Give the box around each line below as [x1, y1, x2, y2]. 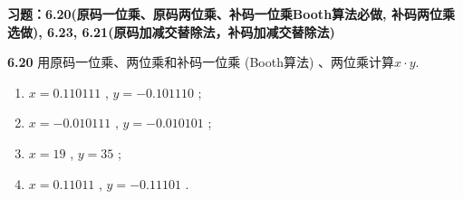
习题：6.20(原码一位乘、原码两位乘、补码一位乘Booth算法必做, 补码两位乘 [7, 5, 455, 23]
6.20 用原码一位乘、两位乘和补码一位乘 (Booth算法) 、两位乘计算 [7, 52, 395, 71]
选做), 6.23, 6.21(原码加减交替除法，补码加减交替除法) [7, 22, 335, 41]
